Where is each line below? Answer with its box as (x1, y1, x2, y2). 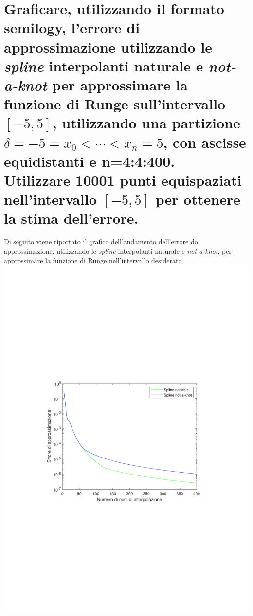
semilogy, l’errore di (4, 18, 140, 37)
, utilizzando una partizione (52, 113, 240, 133)
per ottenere (155, 189, 240, 209)
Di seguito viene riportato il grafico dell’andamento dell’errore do (4, 236, 198, 246)
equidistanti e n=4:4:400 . (4, 151, 175, 171)
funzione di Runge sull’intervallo (4, 94, 226, 114)
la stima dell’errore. (4, 208, 139, 228)
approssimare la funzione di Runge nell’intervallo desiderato (4, 255, 182, 265)
